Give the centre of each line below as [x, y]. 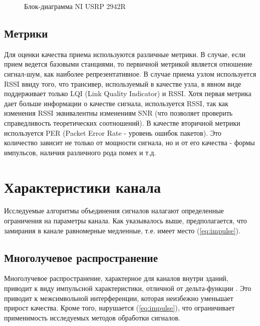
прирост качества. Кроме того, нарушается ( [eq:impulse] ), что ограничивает [119, 308]
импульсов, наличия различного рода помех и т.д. [80, 152]
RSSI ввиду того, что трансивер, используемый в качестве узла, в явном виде [123, 83]
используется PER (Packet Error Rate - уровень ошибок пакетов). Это [113, 132]
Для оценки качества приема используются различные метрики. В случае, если [125, 54]
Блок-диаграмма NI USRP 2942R [75, 6]
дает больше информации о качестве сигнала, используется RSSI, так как [116, 103]
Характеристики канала [82, 187]
